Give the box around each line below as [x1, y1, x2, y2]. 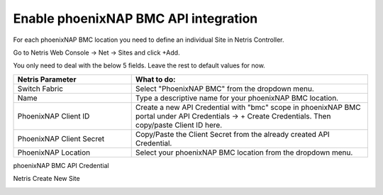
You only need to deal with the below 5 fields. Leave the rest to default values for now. [13, 61, 265, 70]
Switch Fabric [17, 84, 64, 94]
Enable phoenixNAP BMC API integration [13, 11, 258, 26]
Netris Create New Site [13, 174, 81, 183]
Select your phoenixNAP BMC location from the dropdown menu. [135, 147, 353, 157]
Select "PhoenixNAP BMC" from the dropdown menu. [135, 84, 315, 94]
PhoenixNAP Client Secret [17, 133, 105, 143]
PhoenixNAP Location [17, 147, 91, 157]
